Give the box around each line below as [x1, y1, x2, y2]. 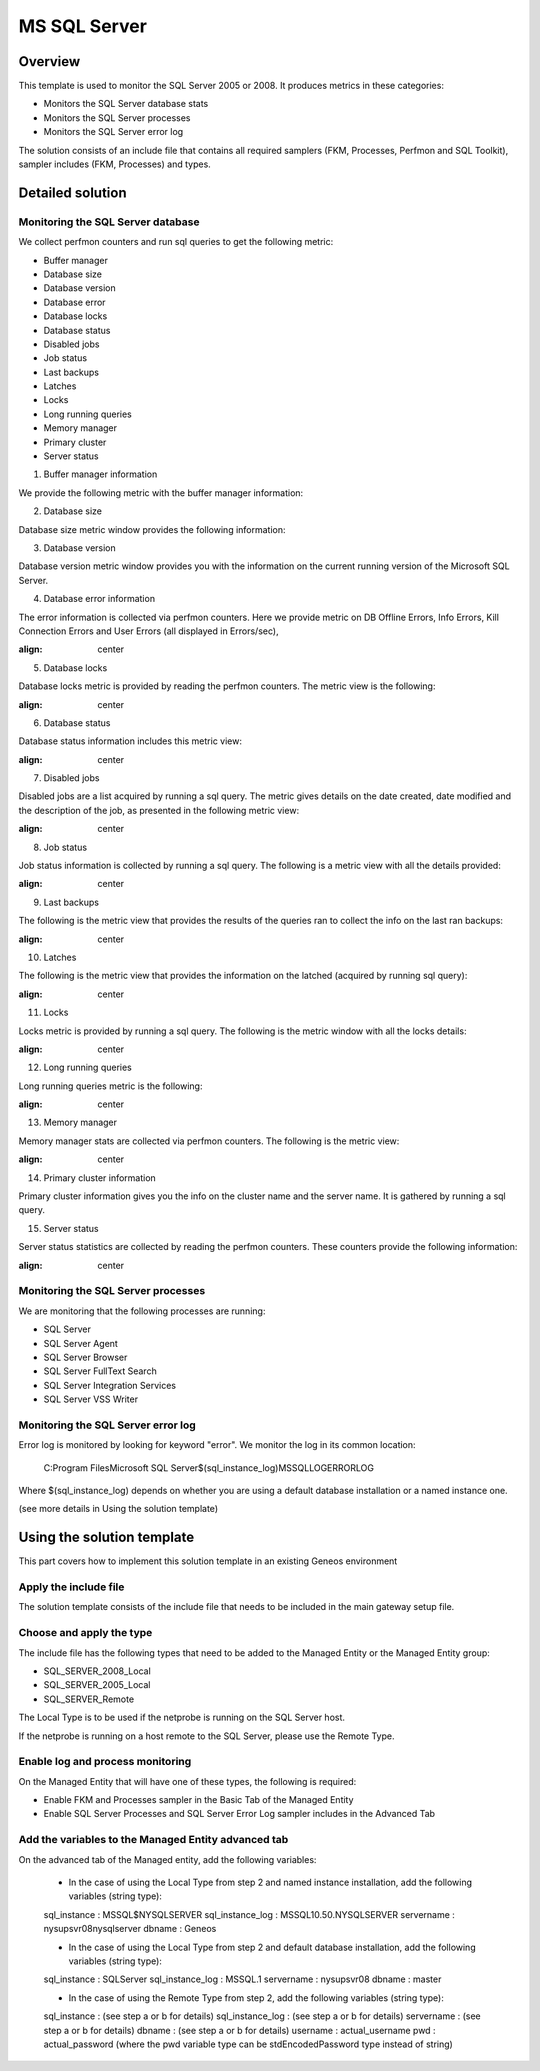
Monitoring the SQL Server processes [18, 1284, 206, 1298]
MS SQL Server [18, 15, 147, 37]
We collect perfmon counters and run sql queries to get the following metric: [18, 236, 334, 248]
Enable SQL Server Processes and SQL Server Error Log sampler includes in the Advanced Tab [43, 1808, 435, 1820]
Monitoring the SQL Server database [18, 215, 200, 229]
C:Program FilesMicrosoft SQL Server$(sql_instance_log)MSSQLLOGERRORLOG [43, 1461, 375, 1474]
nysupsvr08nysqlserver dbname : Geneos [43, 1923, 217, 1935]
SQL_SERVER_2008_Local [43, 1665, 152, 1677]
